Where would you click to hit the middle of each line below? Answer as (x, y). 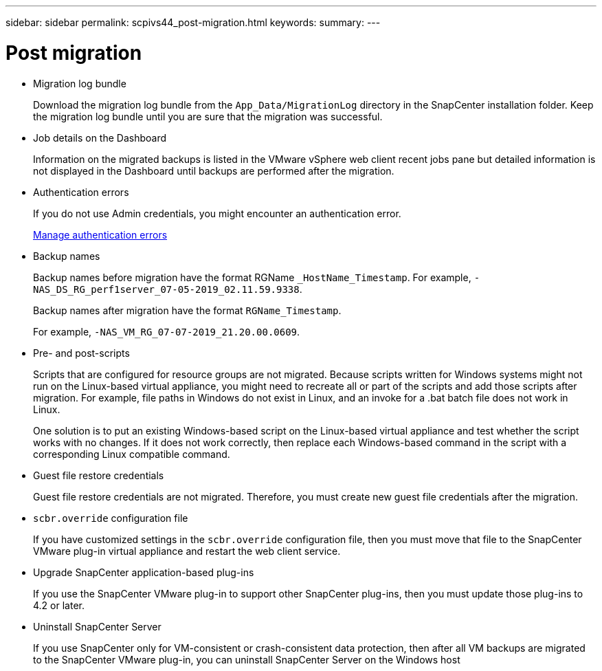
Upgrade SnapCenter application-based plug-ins (144, 572)
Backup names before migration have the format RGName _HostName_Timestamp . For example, (252, 277)
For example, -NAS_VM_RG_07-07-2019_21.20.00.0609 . (167, 331)
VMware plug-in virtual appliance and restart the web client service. (187, 551)
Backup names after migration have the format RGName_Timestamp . (187, 310)
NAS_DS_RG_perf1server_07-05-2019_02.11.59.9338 (166, 289)
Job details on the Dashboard (100, 137)
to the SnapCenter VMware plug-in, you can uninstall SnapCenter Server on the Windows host (247, 659)
